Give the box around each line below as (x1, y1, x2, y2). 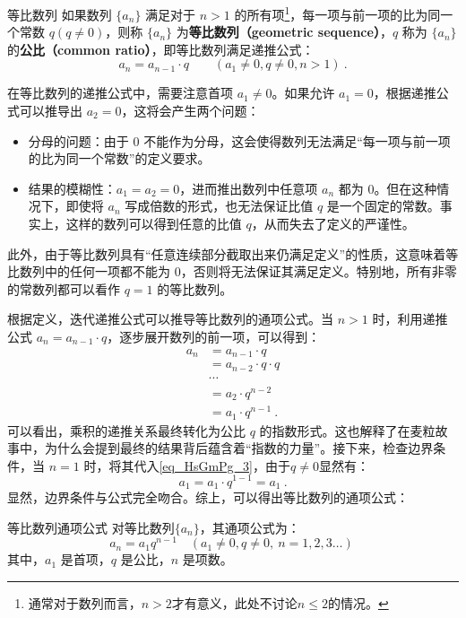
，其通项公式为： (199, 518, 300, 536)
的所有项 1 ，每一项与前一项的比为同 (234, 3, 441, 23)
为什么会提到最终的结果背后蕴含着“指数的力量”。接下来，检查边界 (44, 439, 434, 457)
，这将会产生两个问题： (121, 101, 260, 120)
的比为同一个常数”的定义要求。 (28, 149, 211, 168)
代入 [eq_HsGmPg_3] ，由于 (134, 456, 290, 474)
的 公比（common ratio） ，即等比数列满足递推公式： (7, 39, 315, 58)
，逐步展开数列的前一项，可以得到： (107, 326, 321, 345)
